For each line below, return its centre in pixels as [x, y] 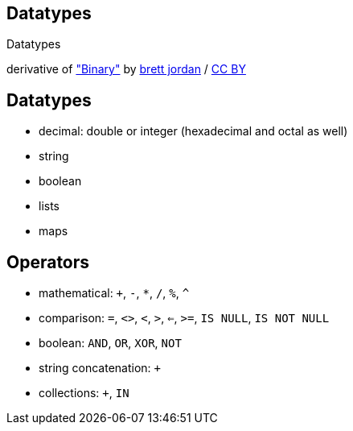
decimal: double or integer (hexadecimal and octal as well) [193, 131]
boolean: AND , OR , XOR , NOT [110, 343]
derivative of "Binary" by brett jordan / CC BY [126, 69]
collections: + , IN [84, 393]
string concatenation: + [100, 368]
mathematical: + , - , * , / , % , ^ [114, 293]
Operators [48, 262]
